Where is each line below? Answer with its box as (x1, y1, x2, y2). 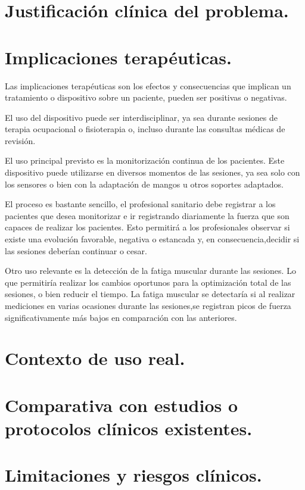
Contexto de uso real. (5, 346, 185, 370)
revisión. (5, 134, 36, 146)
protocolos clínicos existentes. (5, 416, 253, 440)
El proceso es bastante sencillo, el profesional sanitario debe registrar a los (5, 198, 276, 210)
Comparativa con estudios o (5, 392, 238, 417)
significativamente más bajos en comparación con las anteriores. (5, 311, 237, 323)
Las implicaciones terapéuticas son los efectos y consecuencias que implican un (5, 79, 291, 92)
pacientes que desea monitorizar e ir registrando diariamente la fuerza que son (5, 209, 290, 221)
